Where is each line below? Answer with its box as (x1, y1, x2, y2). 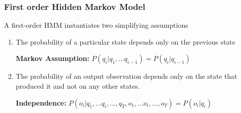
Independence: (15, 97, 67, 108)
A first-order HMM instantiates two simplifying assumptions (4, 20, 188, 30)
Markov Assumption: (15, 53, 90, 63)
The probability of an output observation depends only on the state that (15, 71, 238, 81)
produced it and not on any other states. (15, 81, 140, 91)
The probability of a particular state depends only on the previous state (15, 36, 236, 47)
